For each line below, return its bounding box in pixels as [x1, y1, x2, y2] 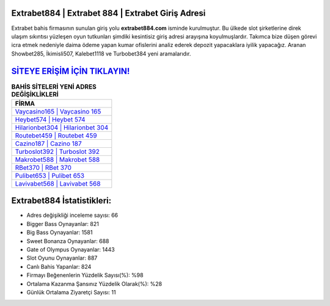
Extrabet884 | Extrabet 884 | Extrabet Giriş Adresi [11, 8, 206, 18]
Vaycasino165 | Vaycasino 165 [15, 107, 101, 115]
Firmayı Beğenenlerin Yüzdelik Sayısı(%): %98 [26, 272, 144, 279]
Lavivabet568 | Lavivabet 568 [15, 179, 101, 188]
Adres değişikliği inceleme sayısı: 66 [26, 211, 119, 219]
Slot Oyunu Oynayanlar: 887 [26, 254, 98, 262]
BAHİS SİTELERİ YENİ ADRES [11, 82, 97, 91]
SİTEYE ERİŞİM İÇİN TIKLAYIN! [11, 66, 130, 76]
